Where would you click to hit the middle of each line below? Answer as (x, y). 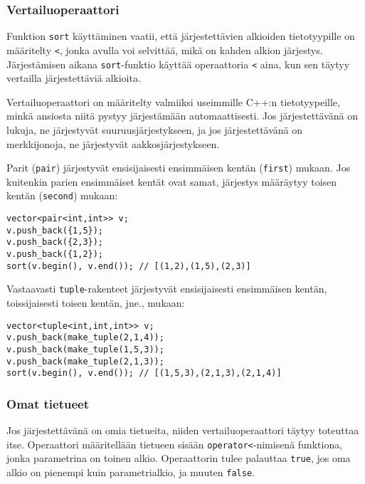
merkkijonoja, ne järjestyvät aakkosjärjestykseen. (113, 143)
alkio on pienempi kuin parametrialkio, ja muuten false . (131, 472)
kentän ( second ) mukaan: (62, 195)
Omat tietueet (48, 403)
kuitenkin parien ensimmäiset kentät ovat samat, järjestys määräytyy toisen (172, 181)
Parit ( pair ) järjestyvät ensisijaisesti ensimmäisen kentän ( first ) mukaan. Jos (179, 168)
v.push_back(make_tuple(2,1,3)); (85, 361)
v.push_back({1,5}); (55, 230)
